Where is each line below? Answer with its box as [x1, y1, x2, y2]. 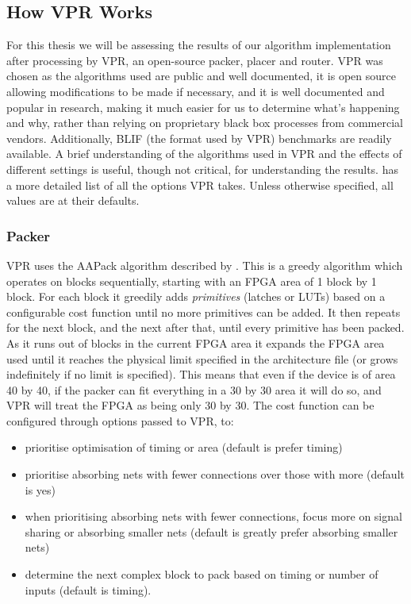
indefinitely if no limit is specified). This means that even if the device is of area [6, 366, 396, 383]
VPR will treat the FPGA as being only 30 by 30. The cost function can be [6, 397, 375, 414]
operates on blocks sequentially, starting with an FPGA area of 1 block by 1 [6, 272, 377, 289]
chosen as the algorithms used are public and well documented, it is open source [6, 67, 396, 84]
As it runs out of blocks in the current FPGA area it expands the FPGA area [6, 334, 385, 351]
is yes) [25, 481, 56, 498]
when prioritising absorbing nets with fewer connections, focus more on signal [25, 508, 402, 525]
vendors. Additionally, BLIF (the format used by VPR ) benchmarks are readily [6, 129, 392, 146]
